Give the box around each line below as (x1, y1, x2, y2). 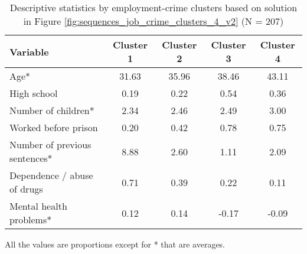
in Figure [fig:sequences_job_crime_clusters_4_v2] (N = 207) (23, 14, 284, 28)
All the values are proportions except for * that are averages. (5, 238, 226, 250)
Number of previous (9, 138, 92, 151)
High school (9, 86, 58, 100)
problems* (9, 213, 52, 226)
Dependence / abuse (9, 168, 93, 182)
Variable (9, 44, 49, 58)
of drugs (9, 182, 43, 196)
